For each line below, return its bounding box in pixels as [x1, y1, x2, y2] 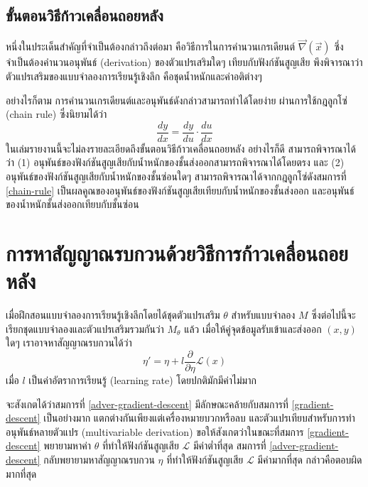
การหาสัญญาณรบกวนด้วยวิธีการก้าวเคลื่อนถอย [6, 239, 348, 268]
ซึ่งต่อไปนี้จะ [311, 307, 356, 322]
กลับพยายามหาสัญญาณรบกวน [43, 452, 155, 466]
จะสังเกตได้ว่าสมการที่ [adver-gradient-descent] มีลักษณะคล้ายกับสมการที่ [6, 396, 288, 411]
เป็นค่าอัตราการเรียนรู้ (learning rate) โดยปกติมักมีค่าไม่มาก [28, 372, 256, 387]
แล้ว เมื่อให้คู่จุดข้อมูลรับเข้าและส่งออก [184, 321, 322, 336]
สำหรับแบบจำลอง [231, 307, 296, 322]
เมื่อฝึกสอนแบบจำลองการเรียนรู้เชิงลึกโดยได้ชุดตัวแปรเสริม [6, 307, 220, 322]
